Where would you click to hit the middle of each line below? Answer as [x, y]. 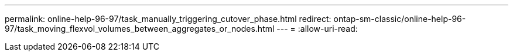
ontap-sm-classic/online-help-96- [400, 19]
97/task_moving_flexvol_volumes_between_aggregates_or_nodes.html [140, 29]
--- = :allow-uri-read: [317, 29]
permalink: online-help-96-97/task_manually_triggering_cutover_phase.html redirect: [168, 19]
